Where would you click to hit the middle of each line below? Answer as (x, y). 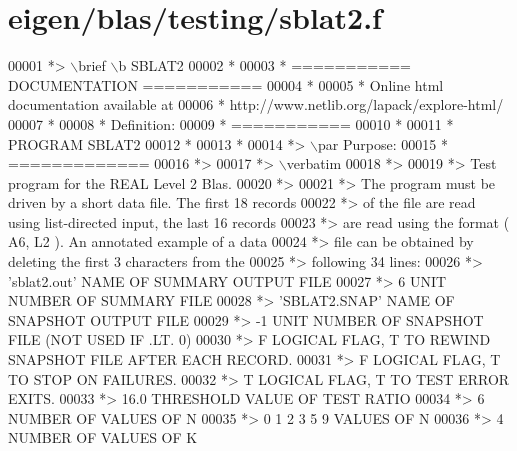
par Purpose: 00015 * (383, 143)
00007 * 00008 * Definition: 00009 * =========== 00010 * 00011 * (231, 123)
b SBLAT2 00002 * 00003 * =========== (264, 65)
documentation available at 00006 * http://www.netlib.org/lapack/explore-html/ (256, 104)
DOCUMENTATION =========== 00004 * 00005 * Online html (226, 84)
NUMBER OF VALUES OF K (103, 437)
